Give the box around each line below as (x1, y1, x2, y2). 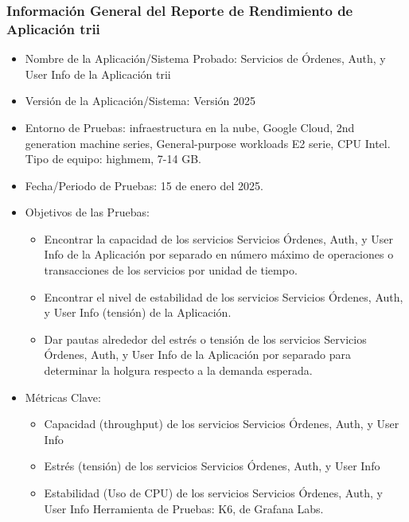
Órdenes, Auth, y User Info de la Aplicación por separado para (44, 346, 352, 363)
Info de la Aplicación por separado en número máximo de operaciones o (44, 246, 394, 263)
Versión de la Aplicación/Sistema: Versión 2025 (25, 92, 256, 109)
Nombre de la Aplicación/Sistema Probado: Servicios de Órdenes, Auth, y (25, 50, 386, 67)
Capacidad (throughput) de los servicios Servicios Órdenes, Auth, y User (44, 415, 399, 432)
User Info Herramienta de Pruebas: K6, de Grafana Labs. (44, 500, 324, 516)
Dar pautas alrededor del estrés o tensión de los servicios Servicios (44, 330, 367, 347)
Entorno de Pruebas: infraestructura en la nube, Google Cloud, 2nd (25, 119, 355, 135)
